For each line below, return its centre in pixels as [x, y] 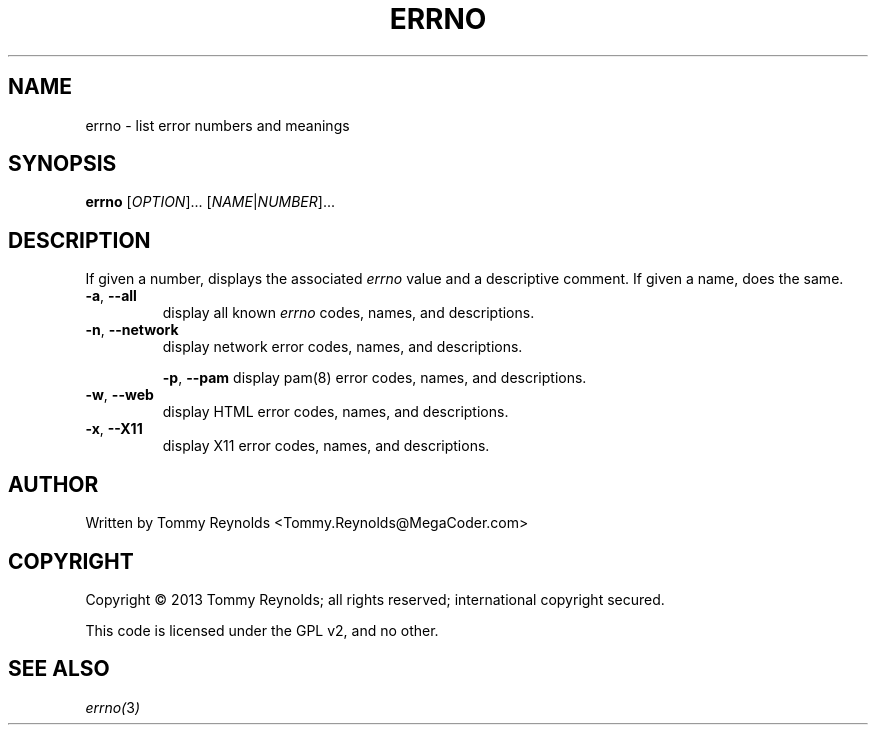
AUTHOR [53, 484]
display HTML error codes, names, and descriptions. [335, 412]
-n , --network [132, 330]
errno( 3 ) [112, 707]
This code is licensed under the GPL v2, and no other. [262, 630]
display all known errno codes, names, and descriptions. [348, 313]
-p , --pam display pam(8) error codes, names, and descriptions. [374, 378]
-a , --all [111, 296]
